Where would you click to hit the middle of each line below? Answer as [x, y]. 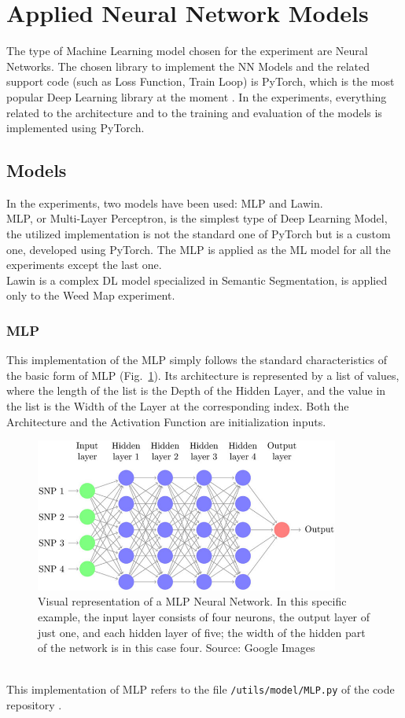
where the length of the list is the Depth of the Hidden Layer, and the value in [196, 390]
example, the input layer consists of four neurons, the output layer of [204, 616]
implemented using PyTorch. [75, 128]
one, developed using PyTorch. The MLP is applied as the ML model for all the [199, 249]
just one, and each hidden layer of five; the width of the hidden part [202, 632]
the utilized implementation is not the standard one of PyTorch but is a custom [199, 234]
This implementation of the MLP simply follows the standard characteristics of [197, 360]
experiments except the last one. [84, 265]
